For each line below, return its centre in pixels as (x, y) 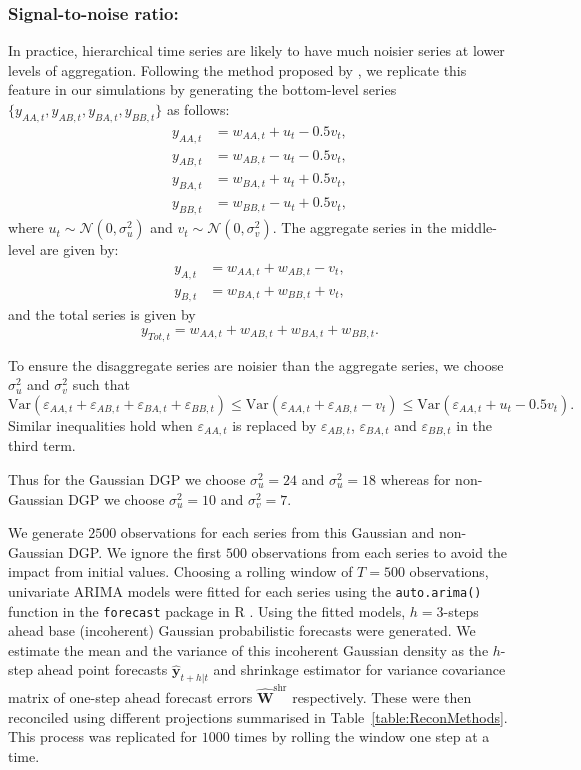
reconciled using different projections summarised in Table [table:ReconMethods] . (258, 716)
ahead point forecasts (102, 669)
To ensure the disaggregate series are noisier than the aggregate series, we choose (256, 364)
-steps (461, 610)
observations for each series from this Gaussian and (277, 532)
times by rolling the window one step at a (362, 736)
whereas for (415, 478)
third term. (42, 445)
